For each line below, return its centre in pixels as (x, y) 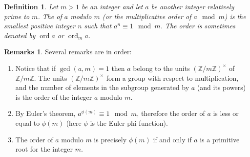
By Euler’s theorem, (45, 113)
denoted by (20, 35)
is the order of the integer (54, 97)
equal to (28, 123)
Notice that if (36, 68)
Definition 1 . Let (31, 6)
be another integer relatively (193, 6)
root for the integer (44, 149)
